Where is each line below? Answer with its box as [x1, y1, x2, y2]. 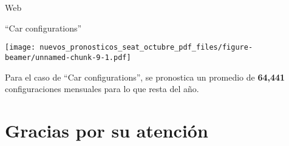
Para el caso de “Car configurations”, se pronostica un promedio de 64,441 [5, 70, 285, 83]
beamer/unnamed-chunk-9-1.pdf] [5, 53, 131, 62]
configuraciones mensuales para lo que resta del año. [5, 82, 199, 95]
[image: [5, 43, 36, 52]
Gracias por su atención [5, 118, 208, 142]
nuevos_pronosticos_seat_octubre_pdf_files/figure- [39, 43, 253, 52]
